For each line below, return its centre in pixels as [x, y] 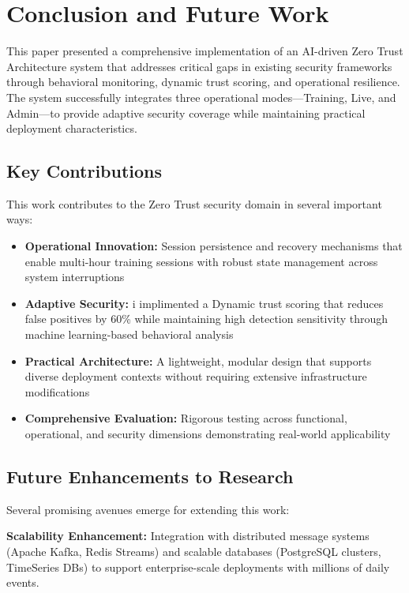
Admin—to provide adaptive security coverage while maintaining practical [186, 113]
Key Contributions [84, 171]
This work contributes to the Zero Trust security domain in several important [194, 203]
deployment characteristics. [72, 128]
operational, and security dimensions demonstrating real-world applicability [208, 434]
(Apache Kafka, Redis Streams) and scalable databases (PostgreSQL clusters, [194, 551]
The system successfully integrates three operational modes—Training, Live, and [201, 97]
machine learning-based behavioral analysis [129, 334]
